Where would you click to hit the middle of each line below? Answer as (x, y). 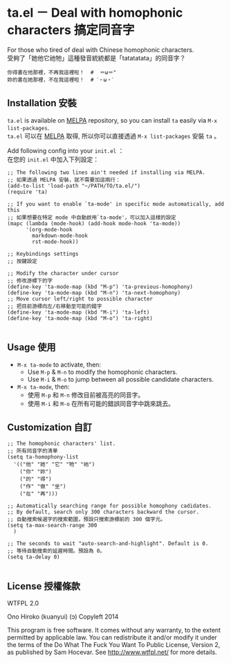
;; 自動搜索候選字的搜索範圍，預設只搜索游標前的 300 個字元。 (86, 520)
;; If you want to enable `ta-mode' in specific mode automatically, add (116, 204)
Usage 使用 (32, 347)
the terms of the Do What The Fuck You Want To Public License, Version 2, (114, 645)
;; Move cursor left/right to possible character (80, 299)
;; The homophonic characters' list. (62, 444)
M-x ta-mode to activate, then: (59, 364)
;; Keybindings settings (43, 254)
